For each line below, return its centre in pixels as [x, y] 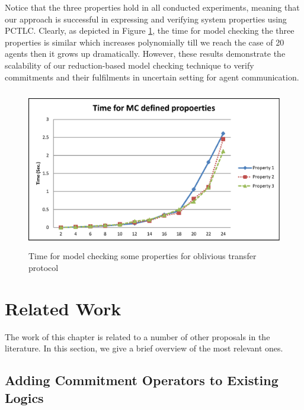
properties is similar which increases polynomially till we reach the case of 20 [145, 42]
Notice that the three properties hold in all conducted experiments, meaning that [152, 7]
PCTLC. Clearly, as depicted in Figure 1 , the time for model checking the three [150, 30]
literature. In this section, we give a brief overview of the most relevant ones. [144, 348]
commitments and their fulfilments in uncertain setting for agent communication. [152, 77]
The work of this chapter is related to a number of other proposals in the [137, 336]
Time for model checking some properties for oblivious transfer [143, 256]
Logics [24, 397]
